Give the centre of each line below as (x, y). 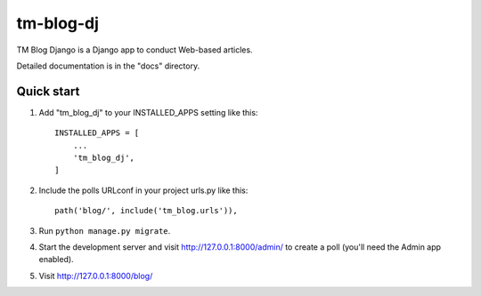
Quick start (48, 91)
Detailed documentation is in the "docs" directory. (108, 66)
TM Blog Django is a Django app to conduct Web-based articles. (135, 50)
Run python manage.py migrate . (105, 230)
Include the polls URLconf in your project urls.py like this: (143, 190)
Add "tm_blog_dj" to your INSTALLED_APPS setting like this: (148, 112)
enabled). (57, 260)
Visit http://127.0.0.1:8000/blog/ (96, 276)
